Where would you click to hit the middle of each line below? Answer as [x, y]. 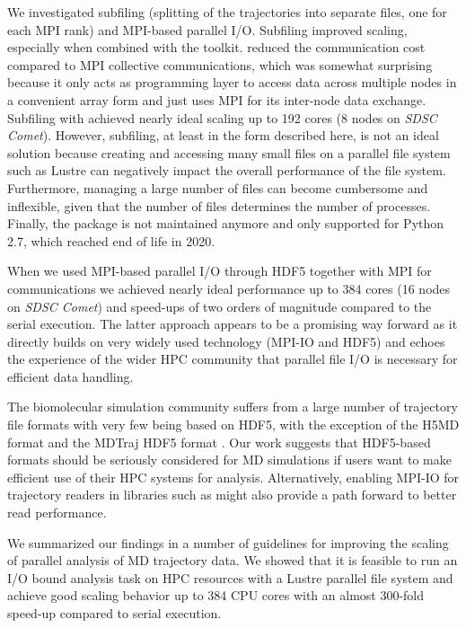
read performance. [57, 513]
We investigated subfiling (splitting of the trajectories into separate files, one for [227, 12]
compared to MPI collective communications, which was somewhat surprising [220, 64]
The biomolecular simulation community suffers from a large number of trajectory [233, 407]
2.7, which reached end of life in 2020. [111, 240]
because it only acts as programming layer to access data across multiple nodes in [232, 82]
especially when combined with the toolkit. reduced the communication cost [216, 47]
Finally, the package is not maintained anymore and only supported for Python [226, 223]
